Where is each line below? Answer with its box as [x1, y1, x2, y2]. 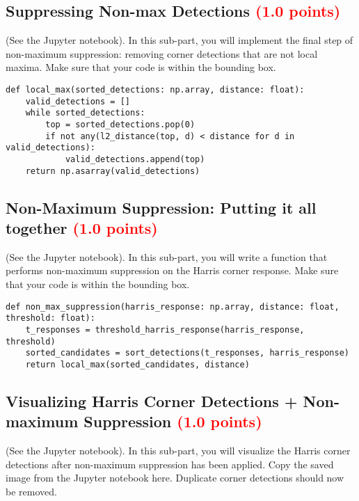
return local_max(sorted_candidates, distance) [25, 359, 250, 369]
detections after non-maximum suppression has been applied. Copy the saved [6, 456, 334, 471]
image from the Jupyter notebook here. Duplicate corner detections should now [6, 470, 344, 485]
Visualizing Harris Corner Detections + [6, 390, 298, 411]
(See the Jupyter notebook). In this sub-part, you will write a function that [6, 249, 328, 264]
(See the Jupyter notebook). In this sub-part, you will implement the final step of [6, 33, 353, 47]
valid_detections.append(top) [65, 154, 205, 164]
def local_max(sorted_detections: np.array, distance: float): [6, 84, 305, 95]
